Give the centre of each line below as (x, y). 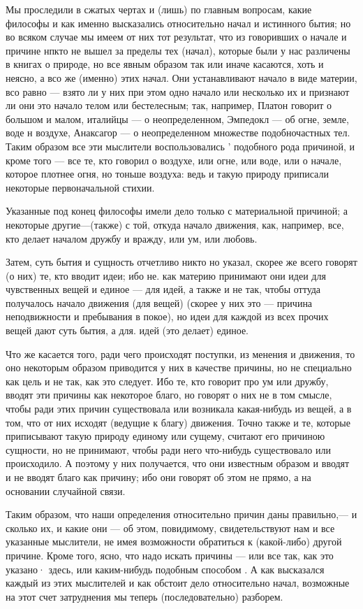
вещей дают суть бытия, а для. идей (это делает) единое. (127, 330)
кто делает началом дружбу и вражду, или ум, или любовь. (132, 238)
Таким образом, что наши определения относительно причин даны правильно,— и (181, 514)
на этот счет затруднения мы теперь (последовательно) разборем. (145, 596)
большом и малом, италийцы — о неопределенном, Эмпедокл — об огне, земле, (177, 119)
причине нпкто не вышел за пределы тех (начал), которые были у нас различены (178, 50)
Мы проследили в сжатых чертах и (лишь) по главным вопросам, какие (159, 9)
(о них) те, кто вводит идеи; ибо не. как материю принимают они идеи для (166, 275)
